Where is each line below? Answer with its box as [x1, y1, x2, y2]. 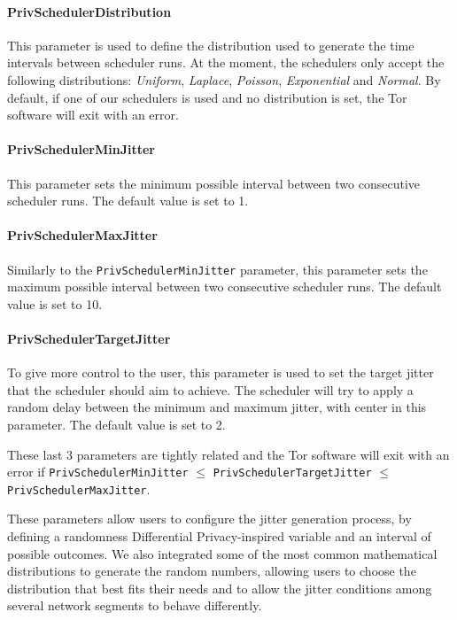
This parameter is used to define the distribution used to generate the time [7, 35, 414, 54]
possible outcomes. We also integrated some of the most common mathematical [7, 544, 438, 562]
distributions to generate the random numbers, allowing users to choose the [7, 562, 416, 580]
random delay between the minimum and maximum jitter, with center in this [7, 398, 427, 416]
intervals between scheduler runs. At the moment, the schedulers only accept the [7, 53, 445, 72]
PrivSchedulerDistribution [7, 2, 172, 20]
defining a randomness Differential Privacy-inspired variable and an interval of [7, 527, 431, 546]
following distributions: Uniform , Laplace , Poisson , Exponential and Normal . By [7, 70, 441, 89]
